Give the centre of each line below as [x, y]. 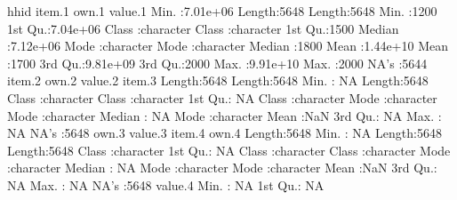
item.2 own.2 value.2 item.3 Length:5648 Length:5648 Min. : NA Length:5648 [218, 80]
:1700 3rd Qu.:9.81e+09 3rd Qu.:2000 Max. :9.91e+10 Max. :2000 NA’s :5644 [217, 63]
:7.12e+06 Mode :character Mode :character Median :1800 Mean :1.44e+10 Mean [228, 46]
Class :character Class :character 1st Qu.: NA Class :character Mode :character [222, 97]
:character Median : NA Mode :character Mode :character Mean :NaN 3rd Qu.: [222, 168]
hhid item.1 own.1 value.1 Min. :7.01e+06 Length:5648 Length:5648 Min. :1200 [222, 11]
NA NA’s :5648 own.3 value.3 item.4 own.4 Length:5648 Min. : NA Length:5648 [224, 133]
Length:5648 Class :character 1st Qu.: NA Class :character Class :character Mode [229, 150]
